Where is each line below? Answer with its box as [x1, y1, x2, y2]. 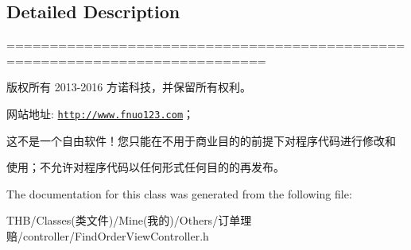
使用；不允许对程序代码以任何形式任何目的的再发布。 [6, 159, 285, 175]
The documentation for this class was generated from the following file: [6, 185, 352, 202]
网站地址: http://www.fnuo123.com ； [6, 105, 195, 121]
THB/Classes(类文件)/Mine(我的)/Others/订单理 [6, 212, 252, 229]
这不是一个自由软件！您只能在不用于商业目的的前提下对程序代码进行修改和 [6, 132, 396, 148]
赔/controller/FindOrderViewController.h [6, 228, 209, 244]
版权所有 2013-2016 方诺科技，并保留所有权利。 [6, 79, 251, 95]
